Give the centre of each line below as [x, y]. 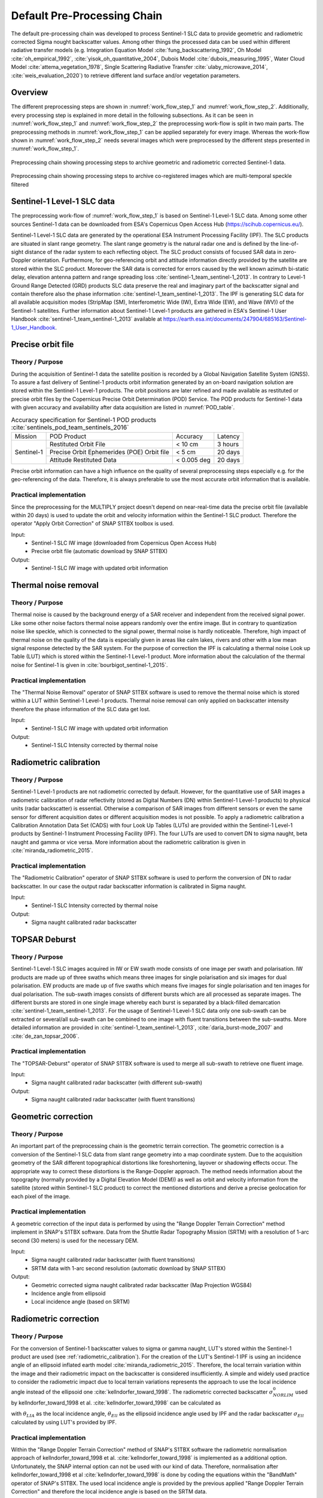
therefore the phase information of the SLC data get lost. [81, 709]
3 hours [228, 444]
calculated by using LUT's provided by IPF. [64, 1422]
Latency [228, 436]
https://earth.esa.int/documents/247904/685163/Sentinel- [235, 319]
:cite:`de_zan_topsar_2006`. [45, 1036]
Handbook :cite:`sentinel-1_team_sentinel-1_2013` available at [86, 319]
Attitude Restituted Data [83, 460]
